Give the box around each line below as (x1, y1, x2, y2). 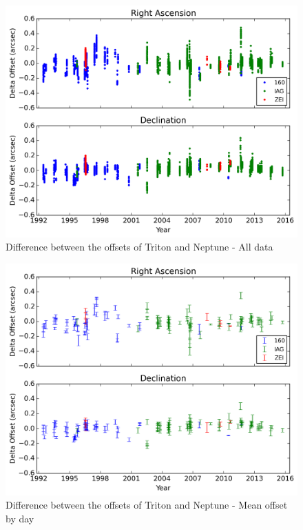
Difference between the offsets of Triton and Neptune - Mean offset (6, 498, 288, 512)
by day (6, 511, 34, 525)
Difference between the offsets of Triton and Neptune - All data (6, 239, 273, 254)
